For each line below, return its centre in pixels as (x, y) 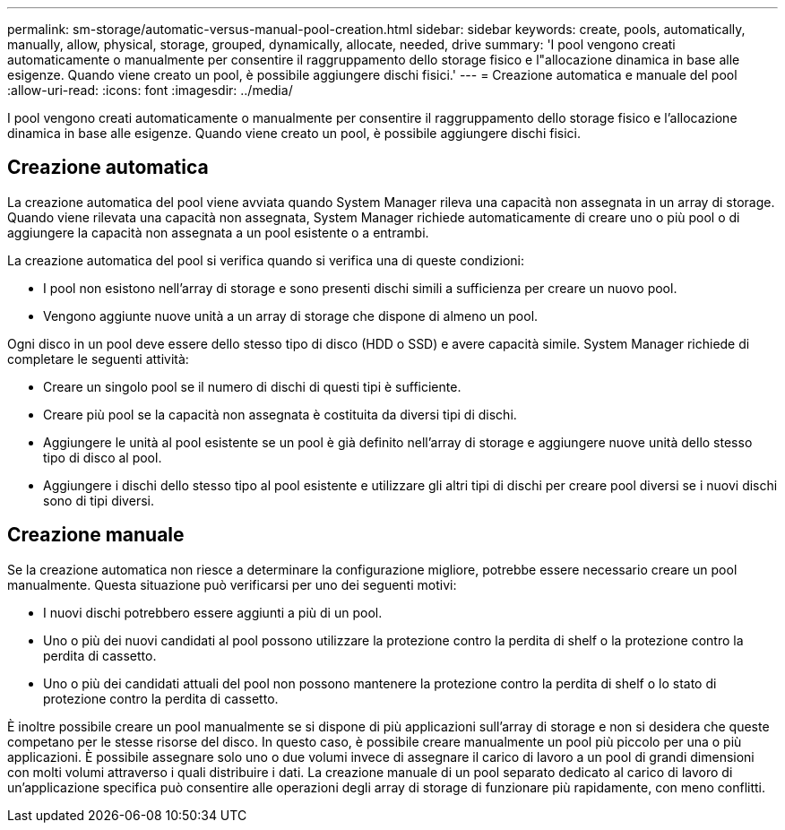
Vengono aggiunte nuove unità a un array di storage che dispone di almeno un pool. (291, 316)
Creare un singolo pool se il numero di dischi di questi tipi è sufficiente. (252, 386)
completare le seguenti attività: (98, 359)
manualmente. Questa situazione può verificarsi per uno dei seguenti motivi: (232, 584)
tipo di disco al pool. (103, 457)
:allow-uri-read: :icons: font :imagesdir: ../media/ (150, 90)
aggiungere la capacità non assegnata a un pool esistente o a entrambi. (218, 232)
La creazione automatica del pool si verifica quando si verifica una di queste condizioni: (266, 260)
